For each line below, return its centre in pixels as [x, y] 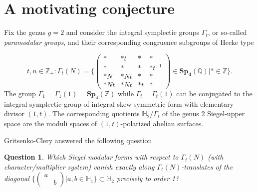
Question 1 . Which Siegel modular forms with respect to [91, 157]
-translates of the [207, 166]
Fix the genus [25, 32]
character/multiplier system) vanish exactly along [79, 166]
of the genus [180, 113]
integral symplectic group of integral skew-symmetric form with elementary [119, 103]
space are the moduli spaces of [51, 123]
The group [20, 93]
